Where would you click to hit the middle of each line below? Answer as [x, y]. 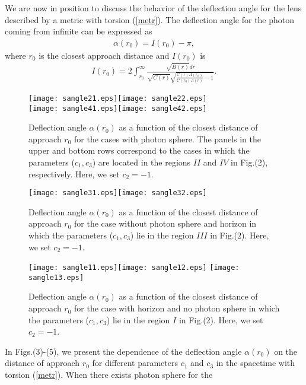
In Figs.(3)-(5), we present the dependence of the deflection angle [123, 351]
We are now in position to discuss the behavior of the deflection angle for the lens [153, 8]
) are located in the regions [141, 162]
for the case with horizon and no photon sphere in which [177, 308]
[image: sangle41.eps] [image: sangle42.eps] [118, 108]
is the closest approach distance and [104, 55]
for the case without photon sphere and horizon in [165, 223]
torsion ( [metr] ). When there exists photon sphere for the [109, 375]
